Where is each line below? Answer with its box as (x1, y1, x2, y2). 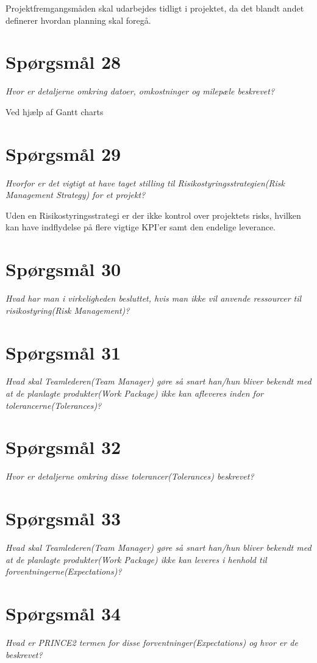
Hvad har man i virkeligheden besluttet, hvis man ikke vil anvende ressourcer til (5, 292, 302, 305)
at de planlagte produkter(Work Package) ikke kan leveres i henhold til (5, 553, 267, 565)
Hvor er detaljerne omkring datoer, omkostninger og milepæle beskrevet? (5, 85, 275, 97)
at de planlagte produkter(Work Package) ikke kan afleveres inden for (5, 387, 263, 400)
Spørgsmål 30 (5, 257, 121, 282)
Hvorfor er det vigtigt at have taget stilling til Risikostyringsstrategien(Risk (5, 176, 285, 189)
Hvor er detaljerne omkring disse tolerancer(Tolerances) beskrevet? (5, 470, 254, 483)
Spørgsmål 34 (5, 601, 121, 626)
